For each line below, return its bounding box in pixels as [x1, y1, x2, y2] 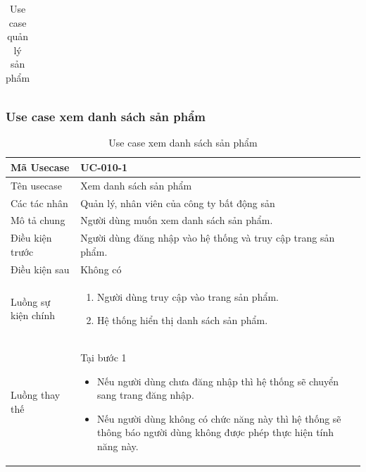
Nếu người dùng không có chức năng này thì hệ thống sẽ [96, 411, 341, 426]
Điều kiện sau [11, 261, 70, 276]
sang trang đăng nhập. [96, 387, 194, 402]
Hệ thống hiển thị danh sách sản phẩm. [96, 313, 268, 328]
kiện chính [11, 308, 56, 323]
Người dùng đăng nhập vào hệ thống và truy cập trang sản [80, 230, 335, 245]
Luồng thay [11, 387, 61, 402]
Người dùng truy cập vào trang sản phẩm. [96, 289, 279, 304]
